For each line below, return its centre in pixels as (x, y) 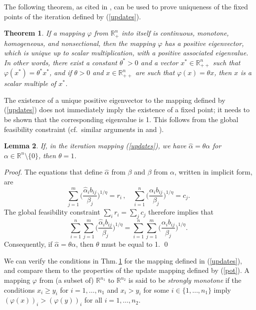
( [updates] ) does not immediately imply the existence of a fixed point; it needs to (127, 110)
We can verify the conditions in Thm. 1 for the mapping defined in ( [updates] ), (123, 260)
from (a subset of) (66, 280)
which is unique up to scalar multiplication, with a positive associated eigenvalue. (126, 53)
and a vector (159, 62)
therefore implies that (181, 212)
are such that (155, 72)
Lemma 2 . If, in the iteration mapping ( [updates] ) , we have (95, 146)
